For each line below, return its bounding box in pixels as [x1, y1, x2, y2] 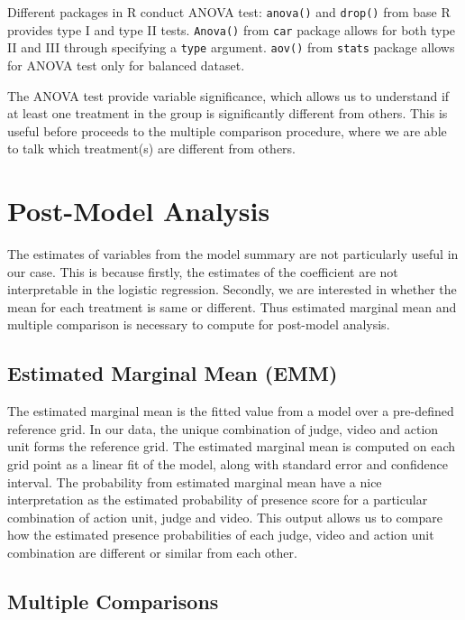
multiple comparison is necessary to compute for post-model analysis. [7, 315, 390, 334]
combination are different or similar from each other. [7, 542, 297, 561]
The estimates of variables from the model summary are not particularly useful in [7, 245, 459, 264]
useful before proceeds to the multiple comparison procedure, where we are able [7, 121, 447, 140]
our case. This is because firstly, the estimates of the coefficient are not [7, 262, 398, 281]
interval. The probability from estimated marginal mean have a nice [7, 472, 382, 491]
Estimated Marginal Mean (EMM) [7, 359, 338, 387]
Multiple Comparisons [7, 587, 219, 615]
